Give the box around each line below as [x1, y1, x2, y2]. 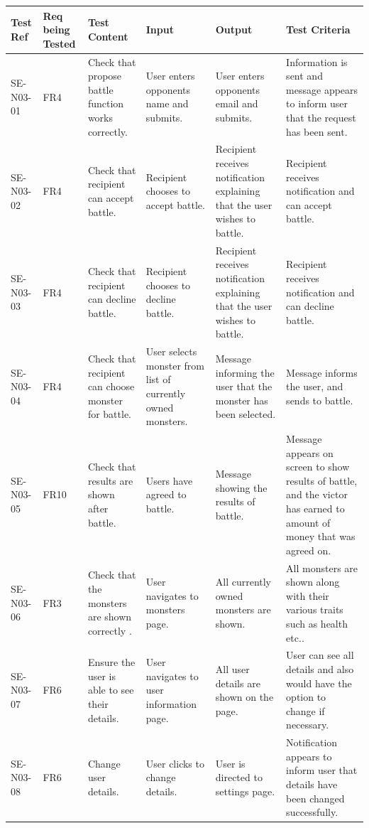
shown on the [215, 689, 274, 704]
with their [286, 588, 329, 603]
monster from [145, 357, 204, 372]
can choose [87, 379, 135, 394]
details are [215, 675, 260, 690]
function [87, 96, 124, 111]
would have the [286, 675, 352, 690]
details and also [286, 661, 354, 676]
